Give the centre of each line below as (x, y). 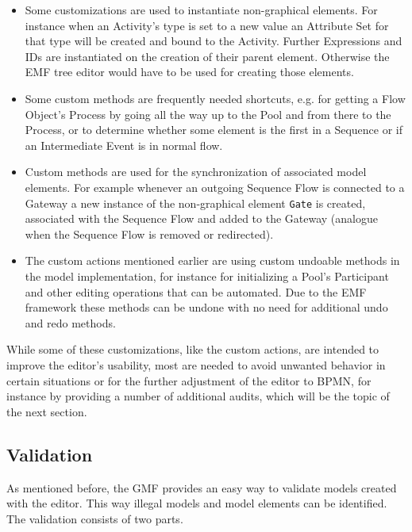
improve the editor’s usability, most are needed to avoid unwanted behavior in (196, 364)
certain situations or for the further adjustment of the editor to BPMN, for (189, 380)
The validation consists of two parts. (95, 518)
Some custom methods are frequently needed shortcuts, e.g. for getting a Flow (215, 98)
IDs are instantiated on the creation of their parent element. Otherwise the (207, 56)
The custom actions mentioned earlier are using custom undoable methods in (212, 260)
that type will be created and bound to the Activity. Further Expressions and (214, 41)
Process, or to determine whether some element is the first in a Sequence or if (214, 130)
